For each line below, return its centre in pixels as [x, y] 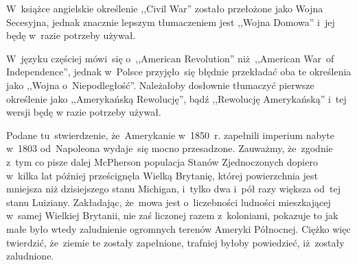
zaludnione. [30, 256]
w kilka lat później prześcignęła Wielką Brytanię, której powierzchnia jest [162, 175]
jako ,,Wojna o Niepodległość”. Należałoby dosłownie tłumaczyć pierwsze [160, 85]
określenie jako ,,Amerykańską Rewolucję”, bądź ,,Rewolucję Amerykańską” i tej [176, 98]
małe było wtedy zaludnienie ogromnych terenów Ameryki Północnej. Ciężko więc [178, 228]
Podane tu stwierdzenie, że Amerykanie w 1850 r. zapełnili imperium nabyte [171, 135]
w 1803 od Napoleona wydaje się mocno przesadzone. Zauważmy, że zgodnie [170, 148]
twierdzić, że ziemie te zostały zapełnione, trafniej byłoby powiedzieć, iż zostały [175, 242]
